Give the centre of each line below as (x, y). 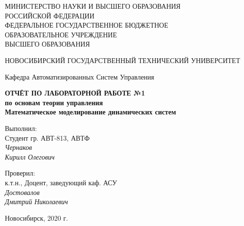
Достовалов (22, 192)
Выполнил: (21, 128)
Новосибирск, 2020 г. (37, 218)
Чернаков (18, 147)
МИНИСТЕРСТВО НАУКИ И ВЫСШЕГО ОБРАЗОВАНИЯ (93, 6)
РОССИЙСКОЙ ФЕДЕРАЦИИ (50, 15)
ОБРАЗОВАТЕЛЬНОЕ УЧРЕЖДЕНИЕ (61, 34)
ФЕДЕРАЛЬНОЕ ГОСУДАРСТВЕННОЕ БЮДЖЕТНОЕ (87, 25)
